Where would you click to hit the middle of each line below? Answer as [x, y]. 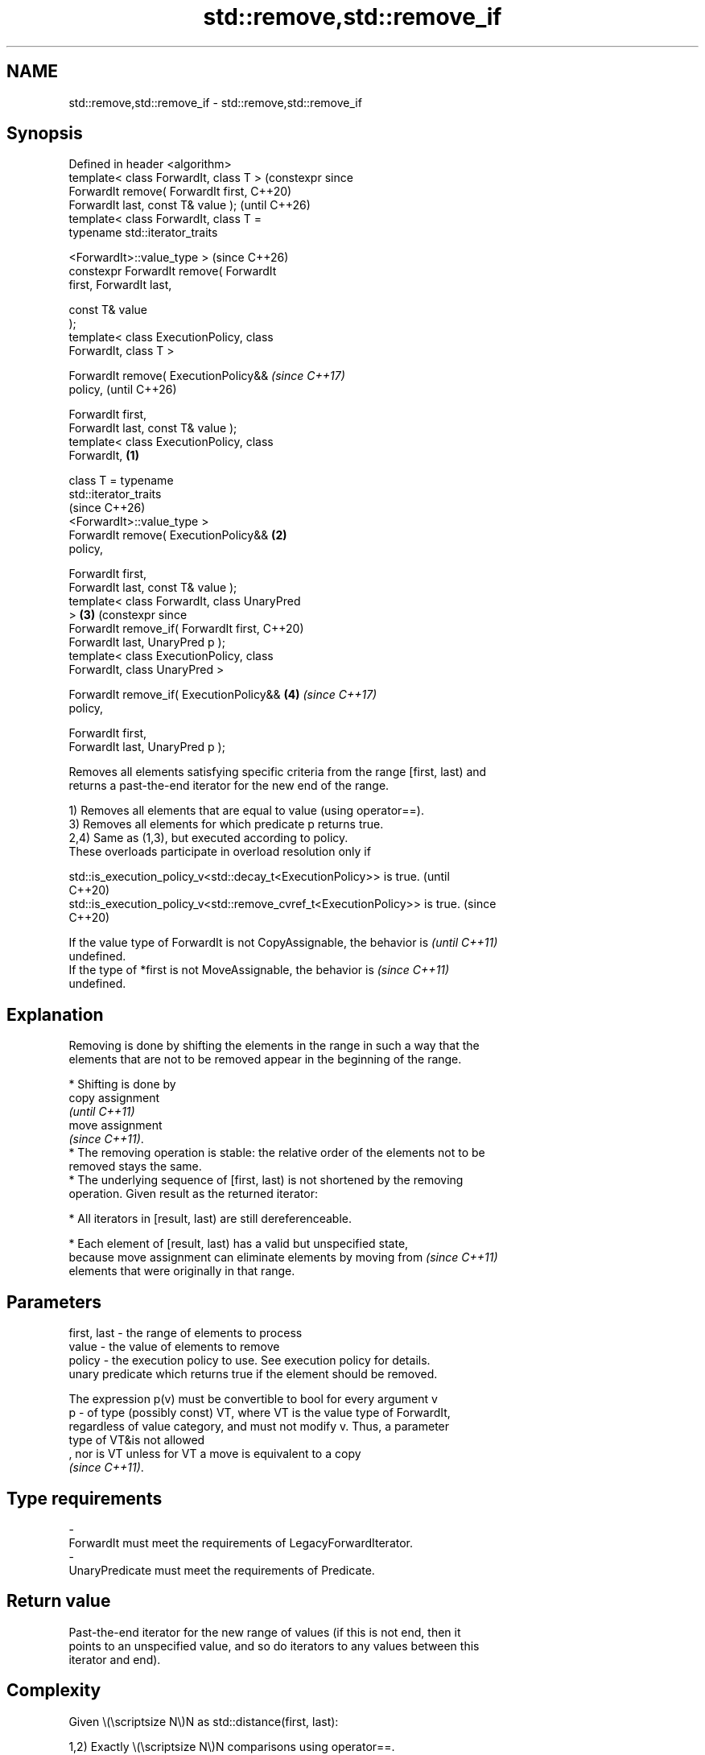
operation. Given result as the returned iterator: [193, 1194]
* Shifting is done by [122, 1084]
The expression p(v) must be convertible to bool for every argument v [253, 1399]
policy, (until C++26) [123, 390]
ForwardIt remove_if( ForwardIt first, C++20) [186, 629]
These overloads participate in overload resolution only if [220, 852]
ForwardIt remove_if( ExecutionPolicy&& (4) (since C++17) [223, 695]
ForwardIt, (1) [104, 456]
